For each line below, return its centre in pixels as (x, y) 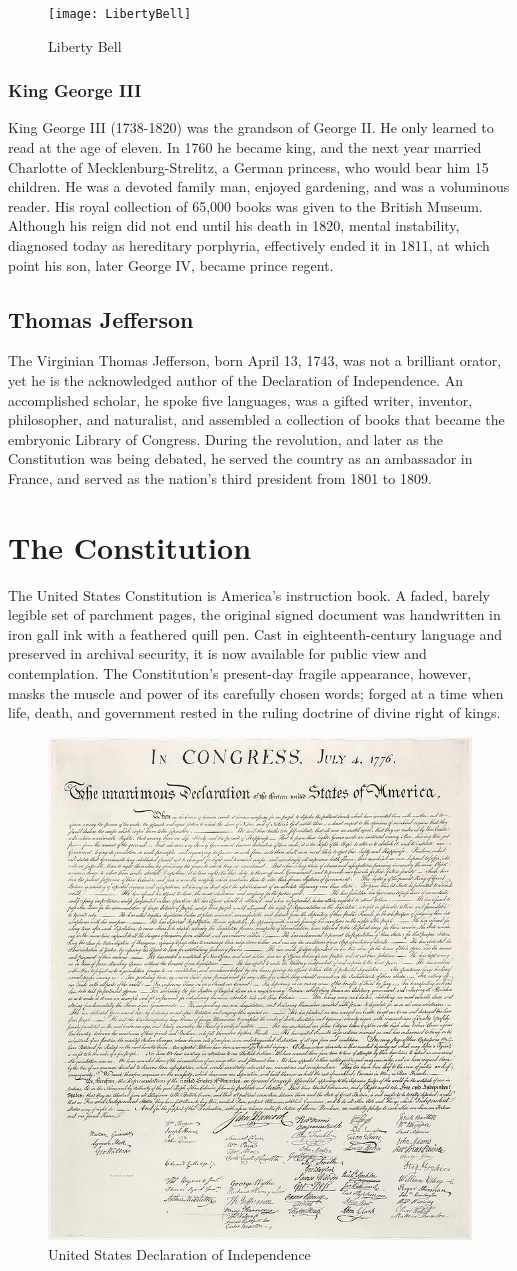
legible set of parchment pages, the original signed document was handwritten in (254, 614)
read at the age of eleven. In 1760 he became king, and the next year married (245, 147)
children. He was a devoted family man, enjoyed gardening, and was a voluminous (259, 186)
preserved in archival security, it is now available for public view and (217, 653)
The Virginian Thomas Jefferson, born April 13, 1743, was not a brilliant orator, (255, 360)
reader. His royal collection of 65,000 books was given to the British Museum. (245, 205)
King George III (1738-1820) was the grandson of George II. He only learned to (251, 127)
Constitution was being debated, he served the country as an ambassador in (240, 458)
